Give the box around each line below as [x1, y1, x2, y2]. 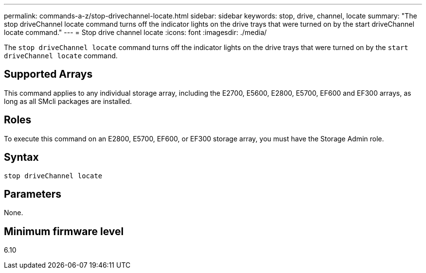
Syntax [4, 151, 39, 164]
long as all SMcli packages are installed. [4, 97, 132, 105]
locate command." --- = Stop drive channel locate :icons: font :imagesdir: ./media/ [4, 28, 267, 36]
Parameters [4, 188, 61, 200]
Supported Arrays [4, 68, 93, 81]
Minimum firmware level [4, 225, 124, 238]
